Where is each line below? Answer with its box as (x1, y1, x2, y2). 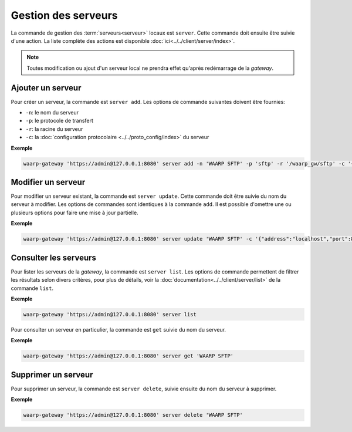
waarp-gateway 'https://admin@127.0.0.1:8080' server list (23, 311, 197, 318)
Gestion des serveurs (11, 9, 118, 22)
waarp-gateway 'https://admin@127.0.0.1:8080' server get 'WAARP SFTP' (23, 353, 234, 359)
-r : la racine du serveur (25, 125, 83, 132)
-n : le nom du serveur (25, 109, 79, 116)
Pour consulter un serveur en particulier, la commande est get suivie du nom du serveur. (11, 326, 226, 333)
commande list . (11, 285, 54, 292)
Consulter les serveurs (11, 252, 97, 262)
